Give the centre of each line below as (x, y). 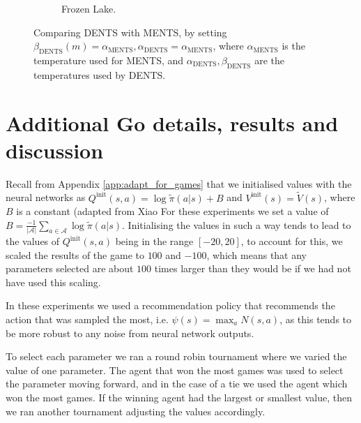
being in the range (154, 241)
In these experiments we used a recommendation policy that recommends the (170, 305)
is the (293, 46)
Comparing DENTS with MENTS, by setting (130, 32)
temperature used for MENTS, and (109, 60)
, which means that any (257, 254)
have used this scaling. (53, 282)
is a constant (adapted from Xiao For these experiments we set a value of (172, 211)
